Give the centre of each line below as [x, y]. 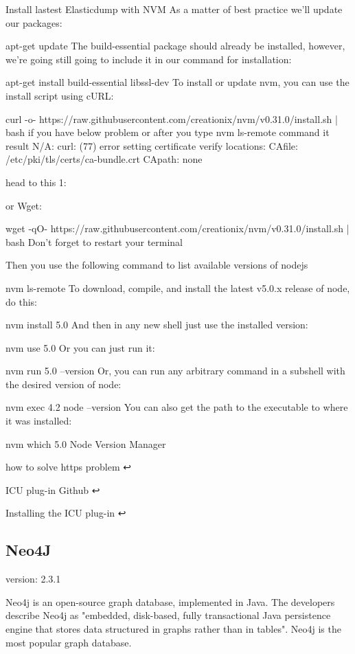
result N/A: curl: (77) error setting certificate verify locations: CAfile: [152, 145]
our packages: [34, 22]
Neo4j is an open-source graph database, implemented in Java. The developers [170, 601]
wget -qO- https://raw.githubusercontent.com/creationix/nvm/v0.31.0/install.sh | [177, 228]
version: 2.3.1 [33, 579]
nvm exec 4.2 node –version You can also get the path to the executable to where [177, 407]
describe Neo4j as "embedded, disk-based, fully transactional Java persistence [168, 615]
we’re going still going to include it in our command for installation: [149, 59]
